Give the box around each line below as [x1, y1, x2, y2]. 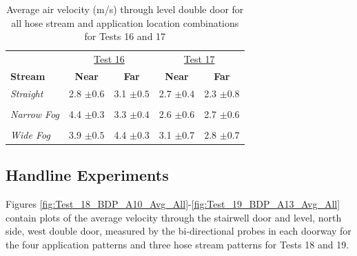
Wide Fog [10, 127, 50, 141]
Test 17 [183, 52, 215, 66]
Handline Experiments [6, 164, 169, 186]
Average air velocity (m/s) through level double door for [6, 2, 244, 16]
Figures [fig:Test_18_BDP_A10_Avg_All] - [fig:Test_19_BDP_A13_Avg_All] [6, 197, 340, 211]
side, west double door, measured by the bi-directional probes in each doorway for [6, 224, 351, 238]
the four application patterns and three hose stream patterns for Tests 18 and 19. [6, 237, 349, 251]
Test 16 [94, 52, 125, 66]
